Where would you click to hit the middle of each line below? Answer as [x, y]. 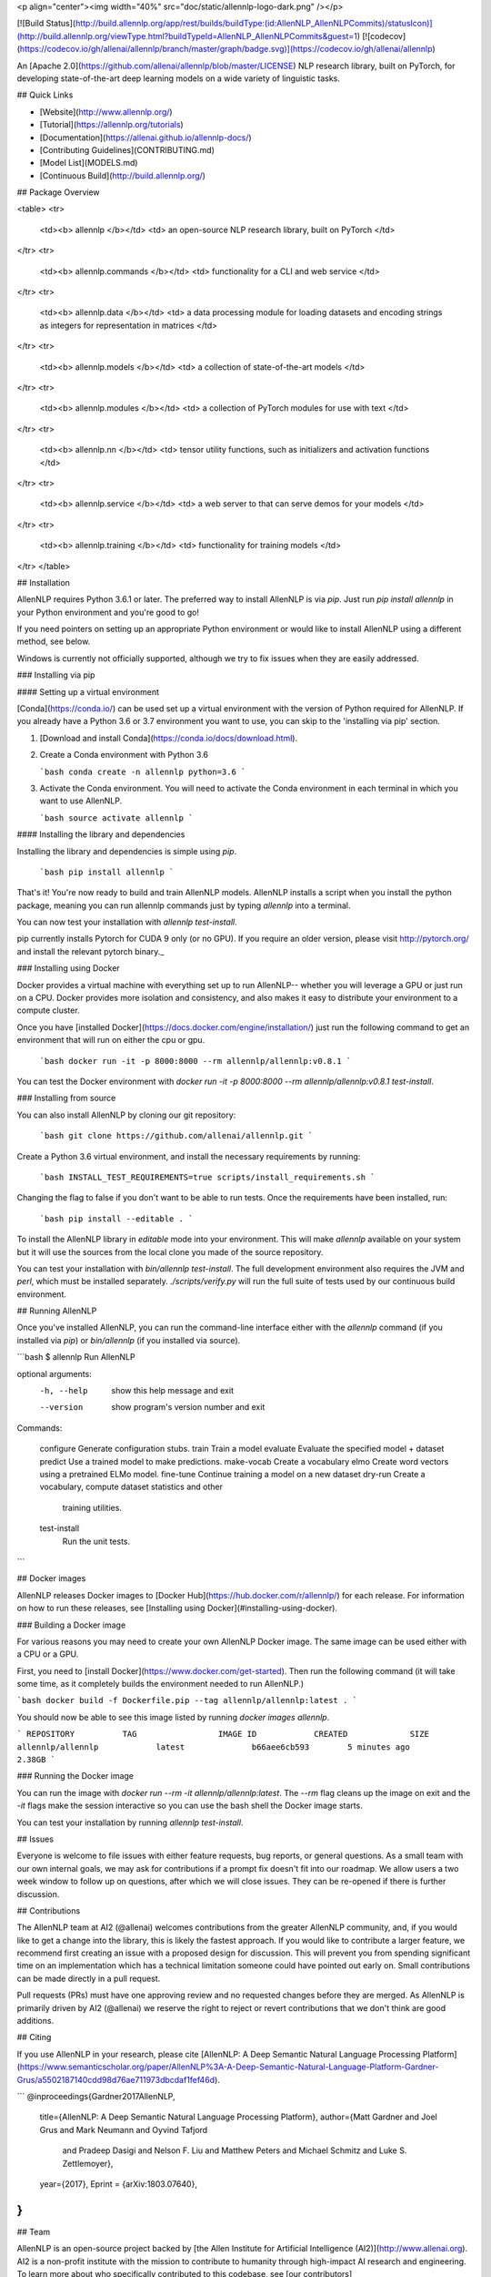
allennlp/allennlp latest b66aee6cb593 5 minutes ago [214, 1747]
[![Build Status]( [46, 24]
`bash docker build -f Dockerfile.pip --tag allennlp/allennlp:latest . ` [187, 1700]
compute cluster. [49, 1010]
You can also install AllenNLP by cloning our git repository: [126, 1115]
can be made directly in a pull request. [89, 1978]
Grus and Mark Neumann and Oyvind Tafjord [124, 2129]
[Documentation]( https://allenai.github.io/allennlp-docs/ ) [145, 138]
